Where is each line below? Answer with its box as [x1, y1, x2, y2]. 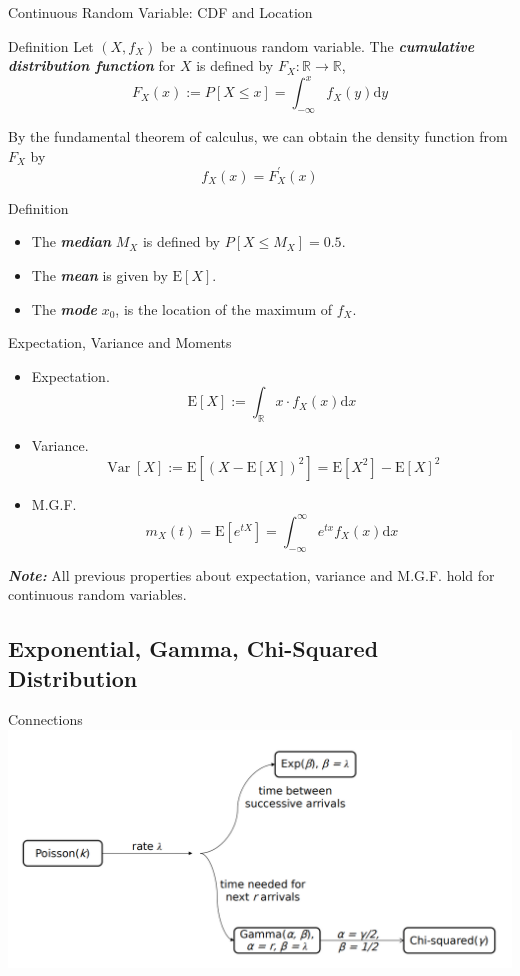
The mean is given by [31, 264, 168, 285]
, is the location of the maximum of [115, 298, 333, 319]
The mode [31, 298, 97, 319]
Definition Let [8, 35, 94, 56]
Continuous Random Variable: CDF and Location [8, 2, 313, 22]
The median [31, 231, 112, 252]
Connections [8, 709, 83, 730]
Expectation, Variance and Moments [8, 332, 232, 353]
